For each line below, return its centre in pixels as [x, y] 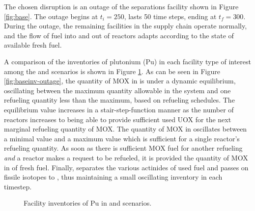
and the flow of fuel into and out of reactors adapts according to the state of [119, 35]
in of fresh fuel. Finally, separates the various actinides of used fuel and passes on [126, 167]
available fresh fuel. [33, 45]
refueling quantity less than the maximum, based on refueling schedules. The [119, 100]
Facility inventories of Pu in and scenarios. [88, 203]
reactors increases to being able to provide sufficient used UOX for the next [118, 119]
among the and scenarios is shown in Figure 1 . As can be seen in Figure [112, 71]
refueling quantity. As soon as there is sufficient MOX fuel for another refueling [123, 148]
